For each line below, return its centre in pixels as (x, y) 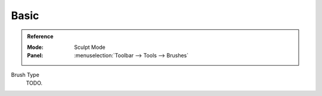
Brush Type (25, 75)
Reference (40, 36)
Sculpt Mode (90, 47)
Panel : (35, 55)
